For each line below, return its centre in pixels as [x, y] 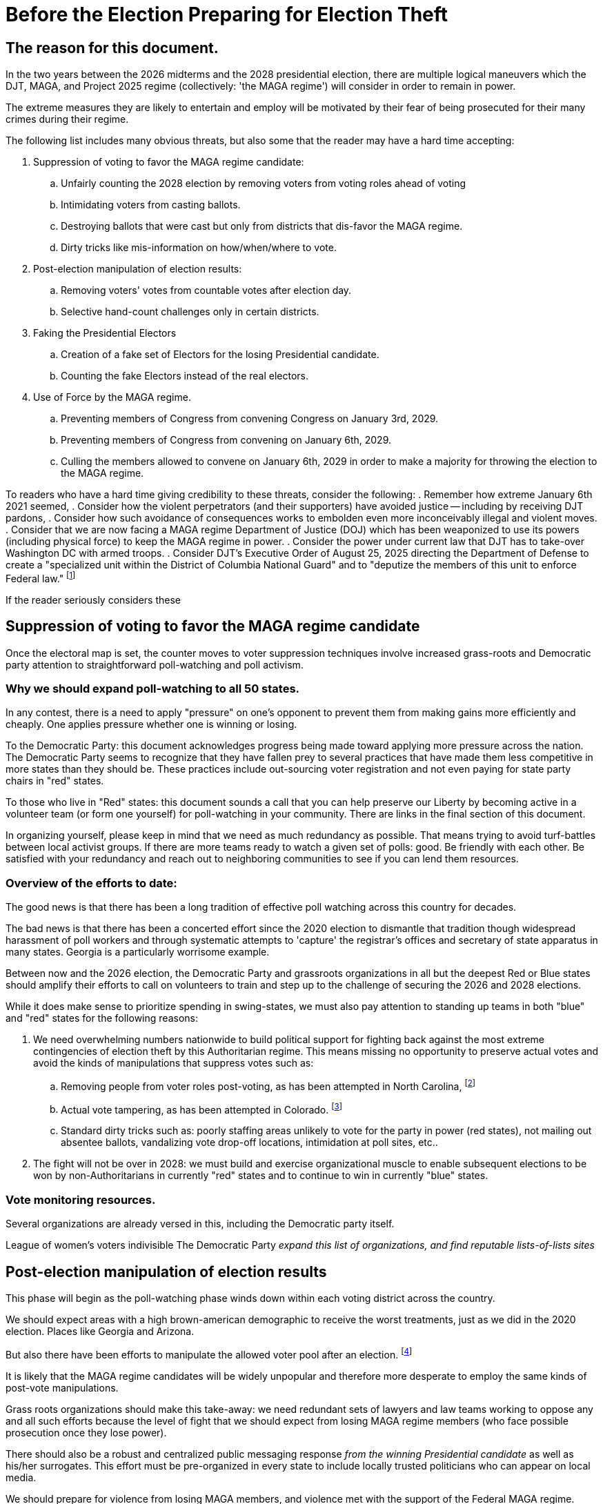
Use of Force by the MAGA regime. [112, 397]
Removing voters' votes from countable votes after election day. [206, 290]
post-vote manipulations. [62, 1387]
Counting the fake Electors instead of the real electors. [185, 376]
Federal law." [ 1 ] [41, 577]
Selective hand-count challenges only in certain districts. [190, 312]
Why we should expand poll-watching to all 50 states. [153, 689]
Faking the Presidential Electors [105, 333]
